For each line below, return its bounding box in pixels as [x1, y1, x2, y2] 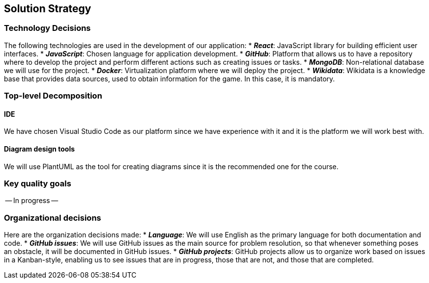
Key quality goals [4, 178, 71, 188]
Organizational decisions [4, 212, 101, 223]
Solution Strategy [4, 2, 91, 15]
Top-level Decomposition [4, 91, 102, 101]
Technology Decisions [4, 23, 91, 33]
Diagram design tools [4, 145, 75, 153]
